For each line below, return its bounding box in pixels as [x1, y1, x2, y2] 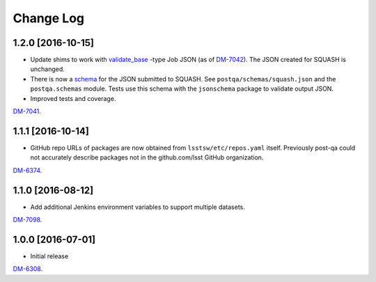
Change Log [13, 10, 85, 26]
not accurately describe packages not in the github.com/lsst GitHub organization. [30, 153, 264, 162]
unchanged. [30, 65, 65, 73]
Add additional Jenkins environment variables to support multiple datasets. [30, 203, 245, 211]
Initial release [30, 251, 69, 260]
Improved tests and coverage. [30, 94, 116, 102]
